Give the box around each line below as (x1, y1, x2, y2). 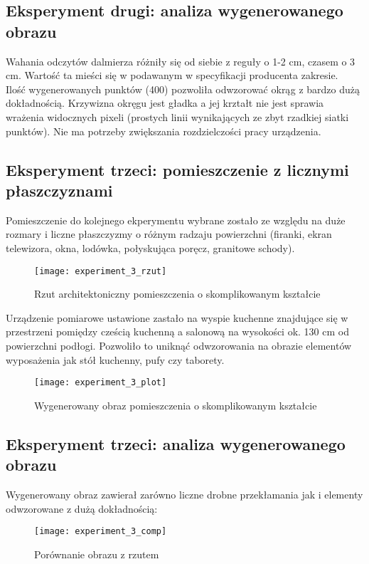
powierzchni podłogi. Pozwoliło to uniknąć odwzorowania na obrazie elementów (6, 338, 352, 352)
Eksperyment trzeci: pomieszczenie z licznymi (6, 158, 349, 180)
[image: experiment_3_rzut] (34, 266, 167, 276)
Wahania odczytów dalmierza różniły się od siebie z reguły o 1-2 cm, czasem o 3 (6, 53, 355, 68)
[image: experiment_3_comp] (34, 526, 167, 537)
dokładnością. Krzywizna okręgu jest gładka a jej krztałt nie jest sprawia (6, 95, 324, 110)
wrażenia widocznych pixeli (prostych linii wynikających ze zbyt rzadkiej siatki (6, 109, 349, 124)
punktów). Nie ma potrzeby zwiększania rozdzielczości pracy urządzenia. (6, 123, 321, 138)
